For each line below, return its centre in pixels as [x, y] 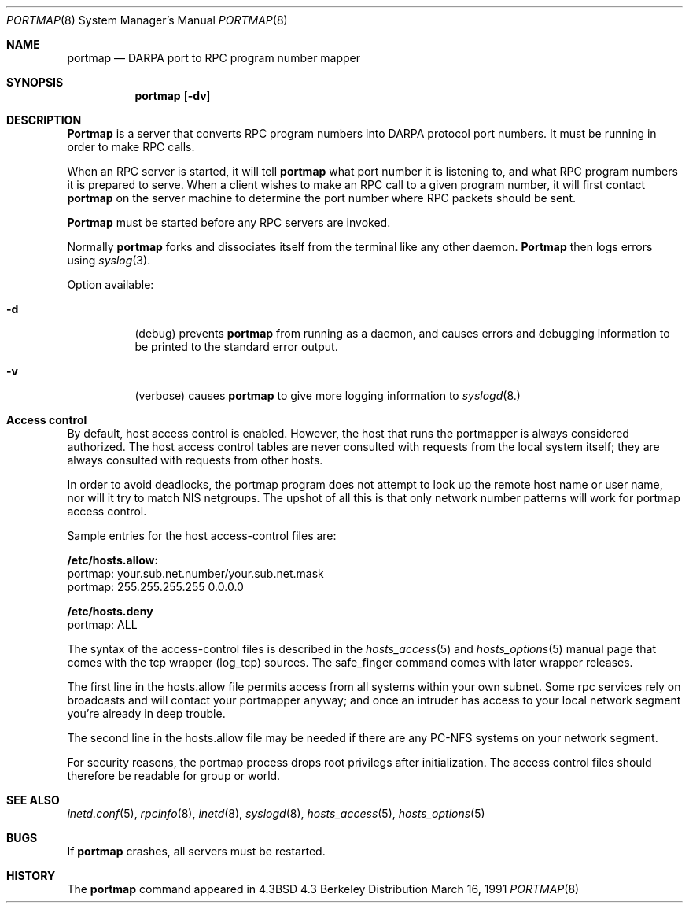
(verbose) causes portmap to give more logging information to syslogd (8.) [328, 395]
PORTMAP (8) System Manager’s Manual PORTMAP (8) [147, 20]
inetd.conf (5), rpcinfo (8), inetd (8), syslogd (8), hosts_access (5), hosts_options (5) [276, 813]
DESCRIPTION [44, 120]
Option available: [111, 285]
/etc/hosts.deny [110, 611]
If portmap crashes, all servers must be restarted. [196, 851]
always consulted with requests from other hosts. [195, 460]
